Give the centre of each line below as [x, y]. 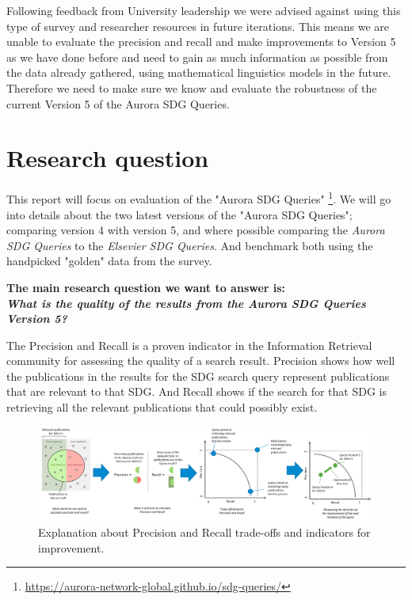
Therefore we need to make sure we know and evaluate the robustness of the [192, 87]
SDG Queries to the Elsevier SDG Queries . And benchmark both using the [190, 245]
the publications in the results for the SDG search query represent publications [198, 376]
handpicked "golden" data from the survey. [109, 261]
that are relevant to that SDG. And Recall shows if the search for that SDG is [196, 391]
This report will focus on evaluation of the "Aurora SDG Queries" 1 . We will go [199, 197]
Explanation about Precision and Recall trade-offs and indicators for [204, 532]
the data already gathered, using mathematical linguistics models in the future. [199, 72]
